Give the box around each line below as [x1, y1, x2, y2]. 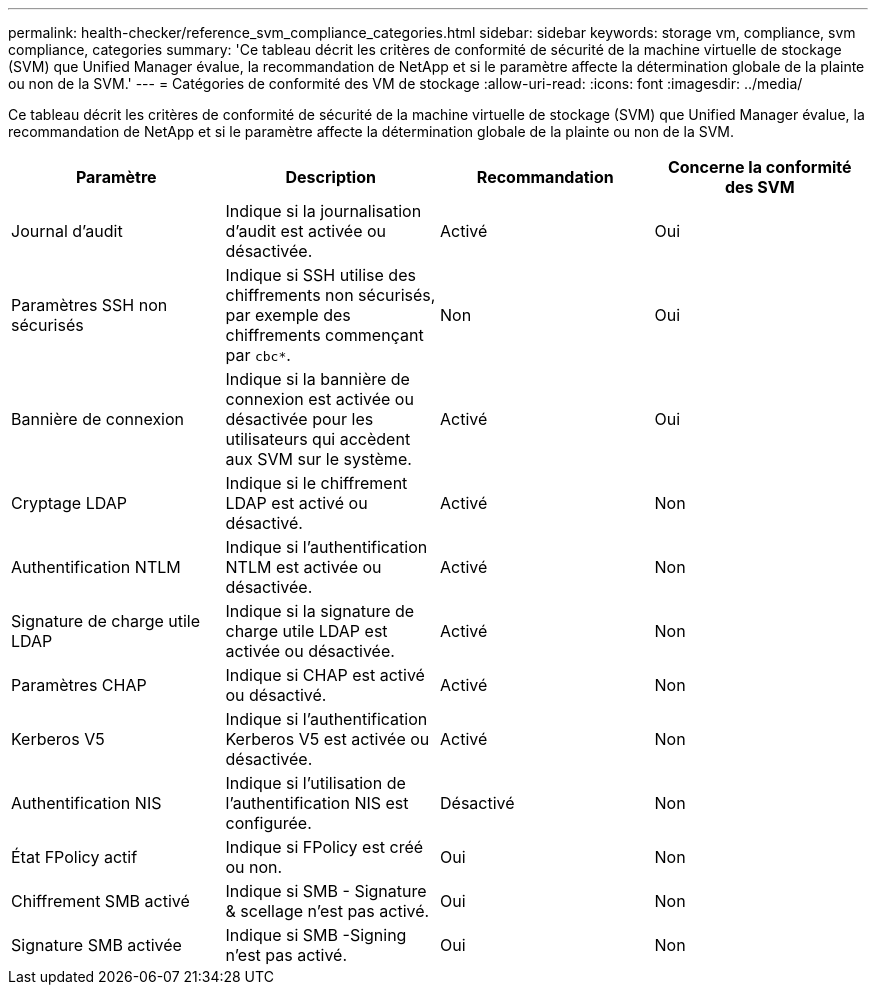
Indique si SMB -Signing [225, 925, 407, 945]
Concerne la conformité [667, 157, 852, 177]
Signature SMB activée [11, 935, 182, 955]
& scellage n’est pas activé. [225, 901, 430, 921]
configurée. [225, 813, 312, 833]
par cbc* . [225, 345, 291, 365]
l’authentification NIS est [225, 793, 409, 813]
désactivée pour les [225, 409, 374, 429]
